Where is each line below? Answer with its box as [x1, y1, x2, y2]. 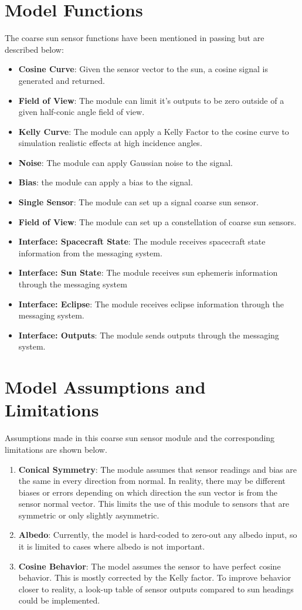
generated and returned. [18, 74, 105, 86]
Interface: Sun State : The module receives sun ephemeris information [18, 266, 278, 279]
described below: [5, 43, 64, 55]
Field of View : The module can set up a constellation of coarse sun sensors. [18, 215, 297, 228]
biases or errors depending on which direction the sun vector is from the [18, 486, 278, 498]
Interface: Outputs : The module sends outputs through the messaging [18, 328, 279, 341]
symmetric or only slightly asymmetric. [18, 509, 160, 521]
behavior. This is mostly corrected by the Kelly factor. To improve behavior [18, 571, 291, 584]
